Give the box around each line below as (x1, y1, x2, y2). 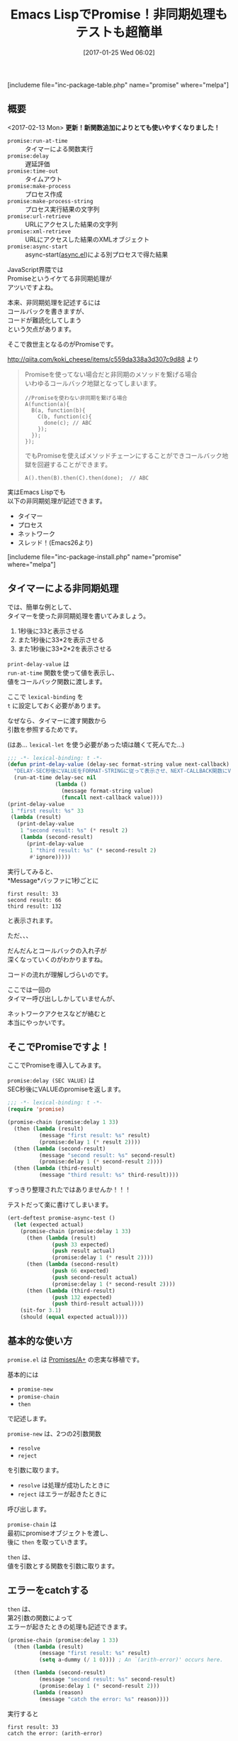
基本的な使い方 (7, 1335, 73, 1347)
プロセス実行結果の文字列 (25, 205, 100, 213)
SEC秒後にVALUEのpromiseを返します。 (7, 1085, 125, 1094)
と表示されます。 (7, 916, 57, 924)
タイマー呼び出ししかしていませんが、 (7, 994, 119, 1002)
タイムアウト (25, 175, 62, 183)
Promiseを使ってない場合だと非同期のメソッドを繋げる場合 (24, 370, 198, 379)
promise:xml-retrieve (7, 228, 72, 235)
